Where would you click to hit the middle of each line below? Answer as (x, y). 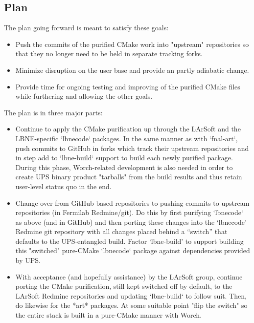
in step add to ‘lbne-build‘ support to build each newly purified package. (124, 158)
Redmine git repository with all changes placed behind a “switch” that (121, 231)
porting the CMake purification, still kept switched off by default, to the (124, 286)
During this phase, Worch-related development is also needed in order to (124, 167)
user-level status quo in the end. (63, 186)
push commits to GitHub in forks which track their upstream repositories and (132, 148)
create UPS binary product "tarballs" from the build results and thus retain (129, 177)
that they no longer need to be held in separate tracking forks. (109, 54)
